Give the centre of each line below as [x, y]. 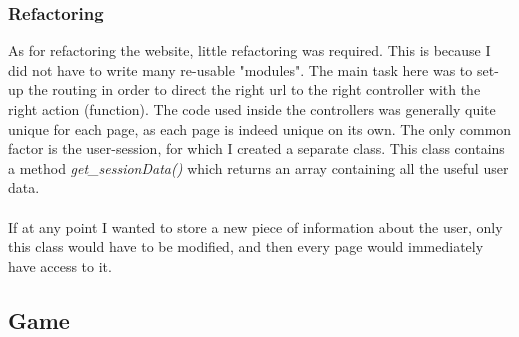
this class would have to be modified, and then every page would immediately [246, 246]
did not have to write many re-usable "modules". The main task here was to [240, 69]
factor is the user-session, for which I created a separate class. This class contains [256, 148]
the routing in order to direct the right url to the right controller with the [254, 89]
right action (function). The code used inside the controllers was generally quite [252, 109]
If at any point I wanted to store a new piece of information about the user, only [255, 226]
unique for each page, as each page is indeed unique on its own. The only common [260, 128]
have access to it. [60, 265]
